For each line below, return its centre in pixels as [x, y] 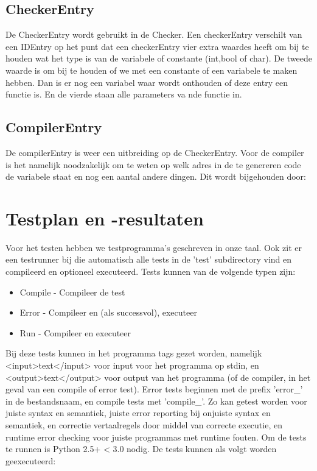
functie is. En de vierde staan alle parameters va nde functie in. [124, 94]
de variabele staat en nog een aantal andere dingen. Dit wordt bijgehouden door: [156, 176]
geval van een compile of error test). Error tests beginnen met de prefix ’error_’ [154, 389]
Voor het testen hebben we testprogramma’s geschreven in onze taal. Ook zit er [154, 247]
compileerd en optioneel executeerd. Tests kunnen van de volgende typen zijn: [151, 271]
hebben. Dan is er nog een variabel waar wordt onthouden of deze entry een [147, 82]
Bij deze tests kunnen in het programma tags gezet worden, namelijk [134, 353]
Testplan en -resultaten [105, 218]
